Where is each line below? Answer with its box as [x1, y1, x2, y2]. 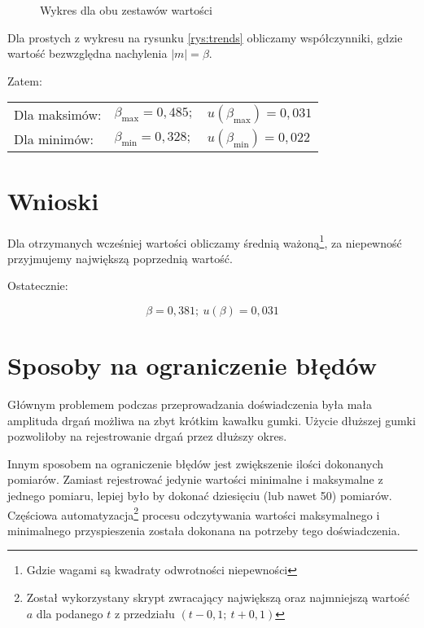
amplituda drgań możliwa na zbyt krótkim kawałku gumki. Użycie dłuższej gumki [7, 411, 416, 428]
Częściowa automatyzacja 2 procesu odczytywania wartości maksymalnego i [7, 503, 380, 523]
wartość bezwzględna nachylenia [7, 45, 168, 62]
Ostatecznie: [7, 277, 68, 294]
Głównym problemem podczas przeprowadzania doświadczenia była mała [7, 396, 373, 413]
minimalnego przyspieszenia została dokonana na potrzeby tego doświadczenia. [7, 521, 400, 538]
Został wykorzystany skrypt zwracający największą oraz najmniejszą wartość [26, 589, 410, 606]
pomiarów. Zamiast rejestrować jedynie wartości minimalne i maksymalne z [7, 471, 383, 488]
